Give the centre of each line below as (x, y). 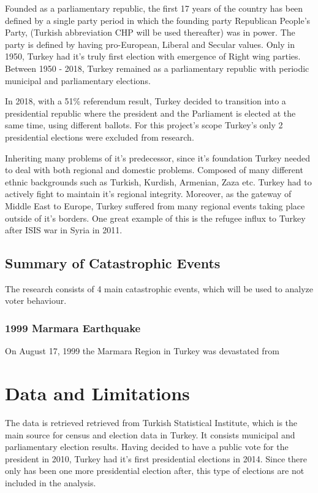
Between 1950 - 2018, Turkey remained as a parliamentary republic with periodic (157, 68)
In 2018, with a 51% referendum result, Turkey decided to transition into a (146, 101)
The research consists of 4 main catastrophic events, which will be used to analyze (159, 288)
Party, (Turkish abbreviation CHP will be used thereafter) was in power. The (150, 32)
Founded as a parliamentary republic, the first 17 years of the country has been (154, 8)
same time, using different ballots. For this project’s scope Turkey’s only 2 (144, 125)
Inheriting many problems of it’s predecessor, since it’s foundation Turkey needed (158, 157)
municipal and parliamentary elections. (78, 80)
